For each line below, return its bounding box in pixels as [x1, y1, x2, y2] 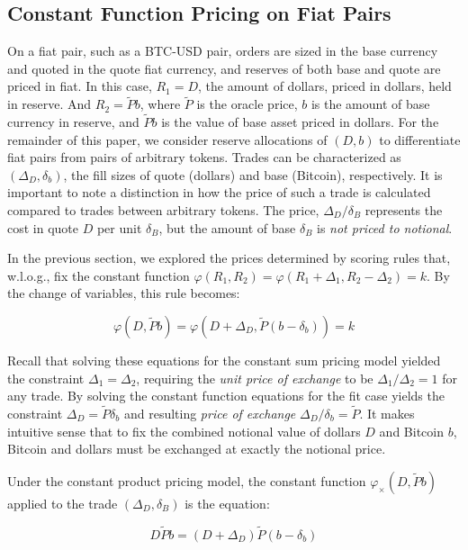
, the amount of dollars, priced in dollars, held [198, 77, 452, 95]
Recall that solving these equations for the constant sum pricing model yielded [7, 350, 441, 369]
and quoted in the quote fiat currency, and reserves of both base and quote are [7, 59, 441, 77]
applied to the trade [7, 493, 118, 512]
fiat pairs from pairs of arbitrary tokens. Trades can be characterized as [7, 148, 401, 167]
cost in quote [7, 218, 79, 237]
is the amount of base [310, 95, 430, 113]
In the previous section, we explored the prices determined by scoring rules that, [7, 248, 451, 267]
